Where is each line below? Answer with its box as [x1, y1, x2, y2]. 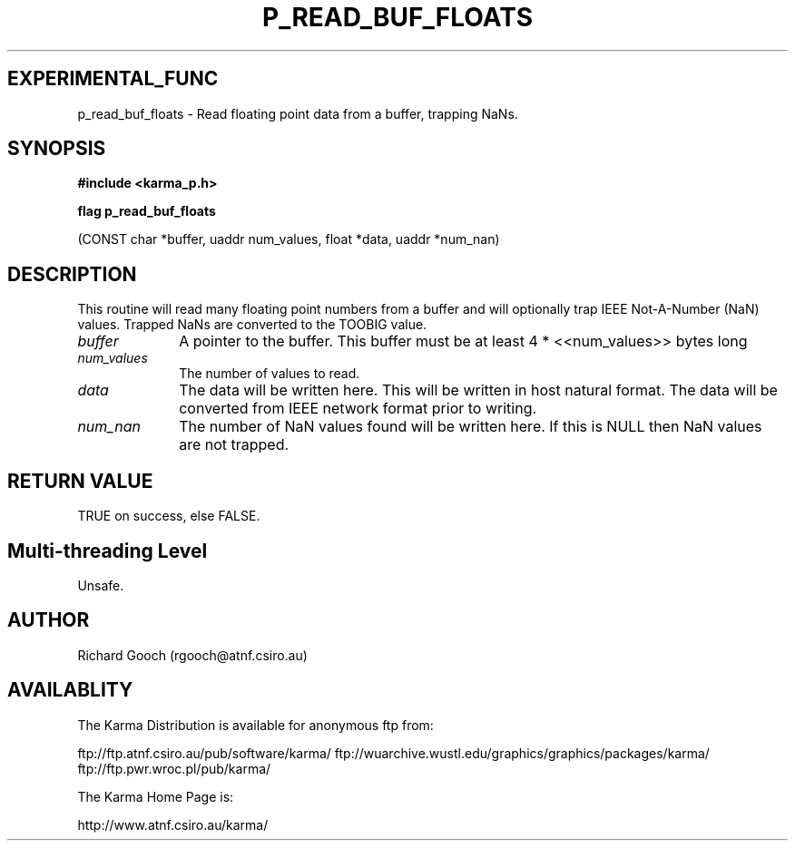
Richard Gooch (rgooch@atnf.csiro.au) [77, 647, 308, 663]
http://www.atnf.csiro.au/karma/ [77, 816, 269, 833]
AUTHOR [7, 609, 90, 632]
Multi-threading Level [7, 539, 208, 562]
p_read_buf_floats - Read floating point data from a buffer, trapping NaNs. [77, 105, 518, 122]
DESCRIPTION [7, 262, 137, 286]
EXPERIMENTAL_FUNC [7, 67, 219, 91]
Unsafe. [77, 577, 124, 593]
